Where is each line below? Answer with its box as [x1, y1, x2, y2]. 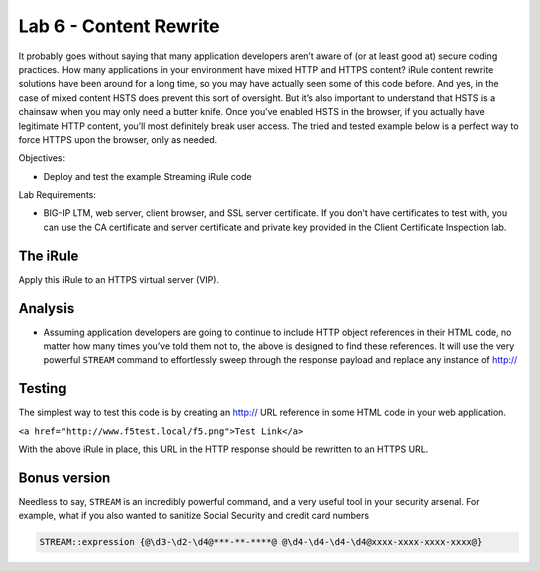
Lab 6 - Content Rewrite [18, 15, 220, 37]
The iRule [18, 247, 79, 264]
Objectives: [18, 152, 65, 164]
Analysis [18, 300, 75, 317]
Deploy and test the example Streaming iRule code [43, 170, 252, 182]
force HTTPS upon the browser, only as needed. [18, 133, 218, 145]
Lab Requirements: [18, 189, 97, 201]
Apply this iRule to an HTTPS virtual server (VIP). [18, 273, 220, 285]
